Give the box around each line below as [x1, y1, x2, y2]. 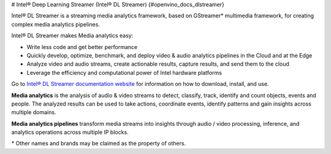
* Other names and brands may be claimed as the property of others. [11, 140, 186, 147]
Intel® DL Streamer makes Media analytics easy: [11, 32, 134, 39]
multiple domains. [11, 109, 56, 116]
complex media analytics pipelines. [11, 20, 101, 28]
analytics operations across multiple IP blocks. [11, 129, 129, 136]
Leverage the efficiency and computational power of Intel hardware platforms [26, 69, 222, 76]
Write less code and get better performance [26, 43, 138, 50]
